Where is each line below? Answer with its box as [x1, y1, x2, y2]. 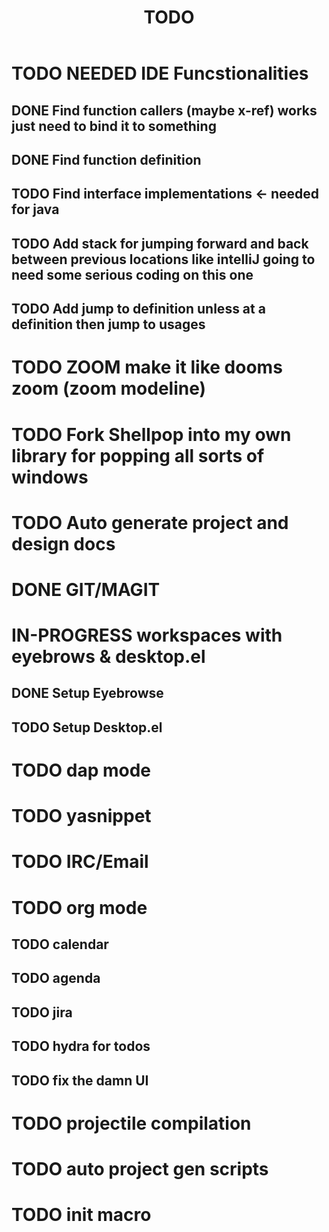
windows [11, 466, 89, 488]
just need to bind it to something [11, 117, 217, 135]
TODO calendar [11, 936, 109, 953]
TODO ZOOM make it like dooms [11, 356, 283, 379]
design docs [11, 532, 116, 555]
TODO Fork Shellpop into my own [11, 423, 292, 446]
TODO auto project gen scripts [11, 1157, 269, 1180]
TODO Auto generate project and [11, 511, 289, 534]
